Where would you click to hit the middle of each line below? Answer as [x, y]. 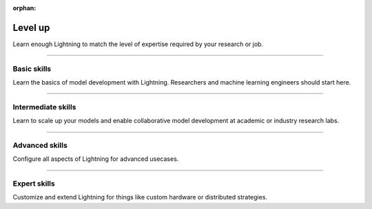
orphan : [24, 8]
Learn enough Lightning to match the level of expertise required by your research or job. [138, 44]
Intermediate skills [44, 107]
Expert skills [34, 184]
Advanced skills [40, 145]
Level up [31, 27]
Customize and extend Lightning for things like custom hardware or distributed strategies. [140, 197]
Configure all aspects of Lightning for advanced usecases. [96, 159]
